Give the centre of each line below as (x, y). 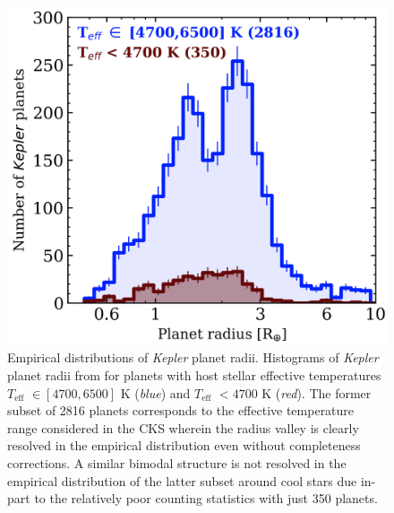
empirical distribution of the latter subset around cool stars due (182, 480)
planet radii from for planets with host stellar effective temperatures (194, 374)
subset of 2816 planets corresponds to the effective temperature (181, 410)
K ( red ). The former (317, 392)
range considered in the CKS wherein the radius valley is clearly (183, 427)
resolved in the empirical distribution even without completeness (184, 445)
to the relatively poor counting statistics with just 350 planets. (206, 498)
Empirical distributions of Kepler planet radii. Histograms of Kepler (193, 357)
